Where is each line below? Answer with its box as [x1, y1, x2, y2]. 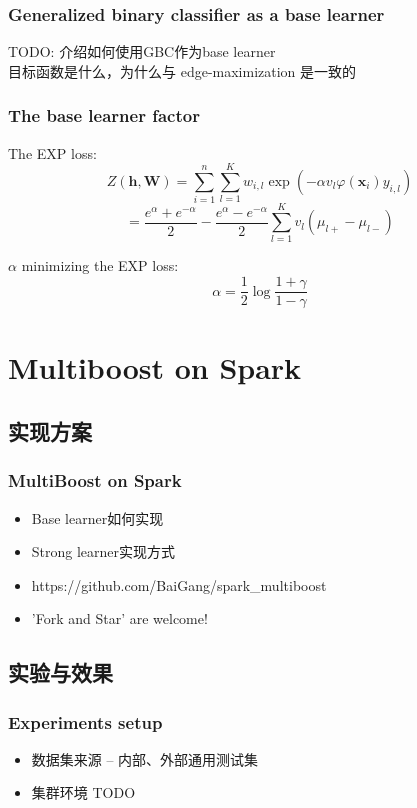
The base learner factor [8, 103, 200, 128]
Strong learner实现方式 [31, 541, 176, 562]
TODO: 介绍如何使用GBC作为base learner [8, 41, 276, 62]
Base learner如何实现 [31, 507, 164, 528]
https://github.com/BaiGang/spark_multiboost [31, 574, 327, 595]
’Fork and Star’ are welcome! [31, 608, 208, 629]
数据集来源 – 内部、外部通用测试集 [31, 748, 259, 769]
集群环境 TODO [31, 782, 136, 803]
